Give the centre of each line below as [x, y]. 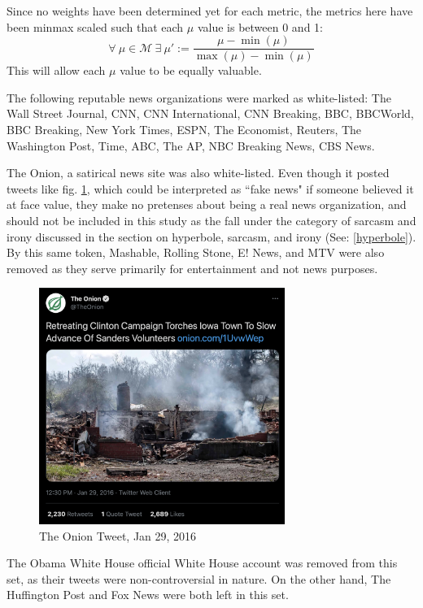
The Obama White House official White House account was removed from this [202, 563]
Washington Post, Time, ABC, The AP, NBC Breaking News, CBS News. [191, 145]
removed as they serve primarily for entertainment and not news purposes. [192, 268]
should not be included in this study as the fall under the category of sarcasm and [211, 220]
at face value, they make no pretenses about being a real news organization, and [207, 204]
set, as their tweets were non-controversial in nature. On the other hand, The [199, 578]
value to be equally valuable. [191, 70]
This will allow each [56, 70]
